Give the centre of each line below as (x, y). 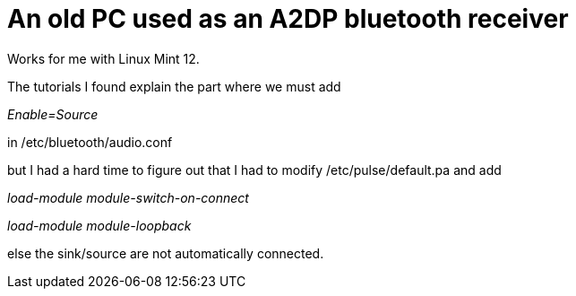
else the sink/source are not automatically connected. (166, 253)
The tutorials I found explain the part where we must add (174, 86)
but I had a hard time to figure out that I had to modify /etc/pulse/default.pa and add (254, 170)
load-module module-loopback (99, 225)
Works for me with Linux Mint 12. (103, 58)
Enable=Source (53, 114)
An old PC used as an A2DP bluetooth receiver (288, 19)
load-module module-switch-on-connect (128, 197)
